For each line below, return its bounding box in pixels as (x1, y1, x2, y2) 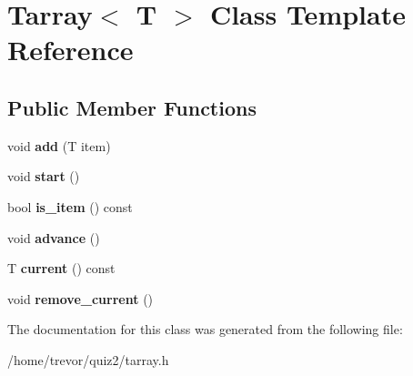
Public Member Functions (7, 93, 257, 121)
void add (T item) (7, 136, 111, 155)
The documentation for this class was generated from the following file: (7, 320, 403, 339)
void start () (7, 167, 80, 186)
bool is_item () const (7, 197, 133, 216)
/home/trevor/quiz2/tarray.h (7, 350, 169, 369)
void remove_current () (7, 289, 154, 308)
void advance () (7, 228, 100, 247)
